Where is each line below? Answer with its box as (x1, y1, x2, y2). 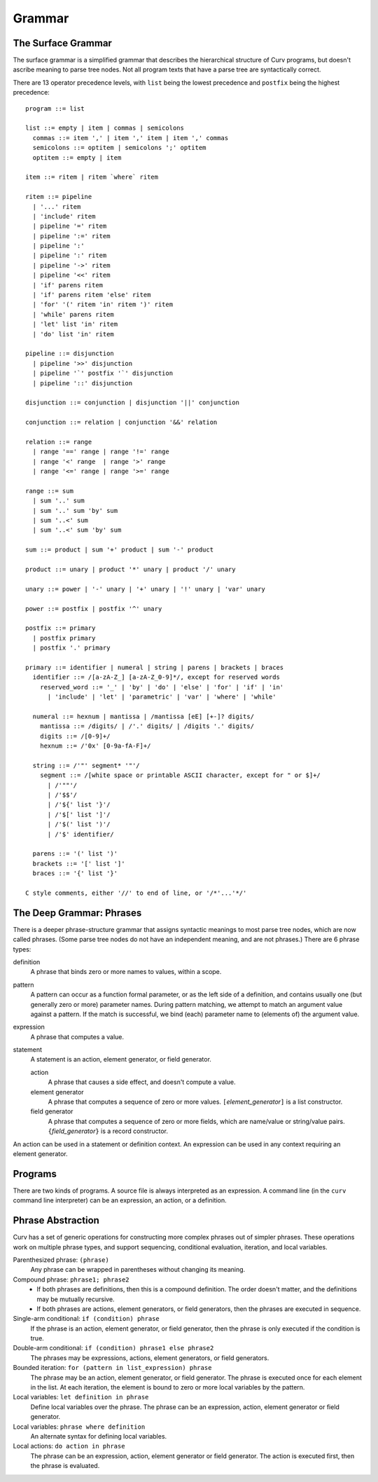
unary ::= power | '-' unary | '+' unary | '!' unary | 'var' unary (25, 585, 265, 593)
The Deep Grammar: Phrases (13, 907, 142, 919)
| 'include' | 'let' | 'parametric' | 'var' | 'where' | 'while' (47, 693, 276, 701)
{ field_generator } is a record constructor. (48, 1127, 168, 1135)
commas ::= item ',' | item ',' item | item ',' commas (32, 134, 229, 142)
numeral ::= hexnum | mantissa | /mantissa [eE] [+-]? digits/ (32, 712, 255, 720)
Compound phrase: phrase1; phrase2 (13, 1275, 129, 1284)
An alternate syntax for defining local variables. (30, 1432, 167, 1440)
